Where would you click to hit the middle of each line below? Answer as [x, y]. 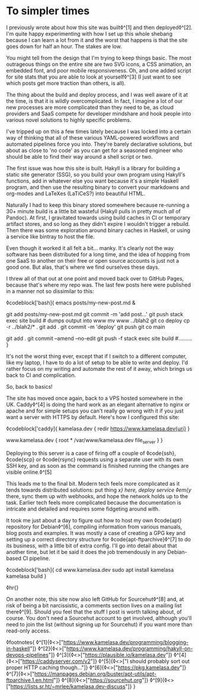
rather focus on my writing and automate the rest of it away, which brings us [99, 369]
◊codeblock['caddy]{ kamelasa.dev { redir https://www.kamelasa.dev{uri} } [98, 429]
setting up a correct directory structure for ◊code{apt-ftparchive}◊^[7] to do [99, 539]
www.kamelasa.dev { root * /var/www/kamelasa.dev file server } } [85, 441]
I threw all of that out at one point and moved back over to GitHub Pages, [95, 278]
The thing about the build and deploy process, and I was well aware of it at [97, 95]
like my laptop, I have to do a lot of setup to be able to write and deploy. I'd [97, 362]
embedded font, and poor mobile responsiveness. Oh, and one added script [99, 70]
